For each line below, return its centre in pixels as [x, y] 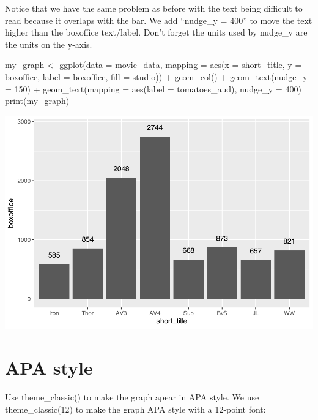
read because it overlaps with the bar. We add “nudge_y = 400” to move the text [159, 20]
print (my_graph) [37, 101]
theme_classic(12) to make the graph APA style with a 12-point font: [135, 409]
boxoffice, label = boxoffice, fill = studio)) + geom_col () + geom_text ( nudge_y [156, 76]
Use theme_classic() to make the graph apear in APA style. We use [132, 397]
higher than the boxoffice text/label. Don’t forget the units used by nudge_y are [156, 32]
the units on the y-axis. [49, 44]
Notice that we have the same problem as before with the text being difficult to [154, 8]
